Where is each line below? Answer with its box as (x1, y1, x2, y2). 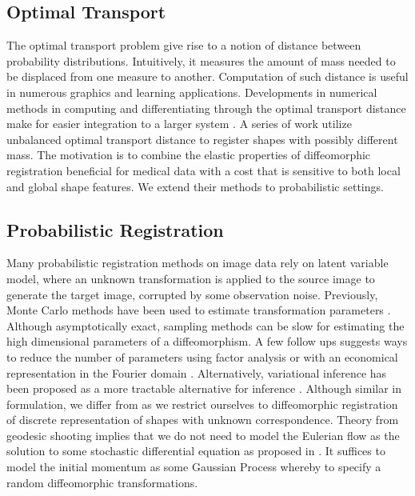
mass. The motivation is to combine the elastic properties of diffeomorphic (6, 146, 371, 163)
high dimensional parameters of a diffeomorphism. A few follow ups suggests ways (6, 333, 408, 350)
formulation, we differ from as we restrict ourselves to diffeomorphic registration (6, 395, 398, 412)
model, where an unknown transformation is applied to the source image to (6, 270, 375, 286)
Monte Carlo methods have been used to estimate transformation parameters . (6, 302, 391, 318)
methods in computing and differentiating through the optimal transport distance (6, 99, 406, 116)
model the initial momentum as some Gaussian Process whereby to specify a (6, 458, 381, 475)
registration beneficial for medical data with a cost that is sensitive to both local (6, 162, 401, 178)
